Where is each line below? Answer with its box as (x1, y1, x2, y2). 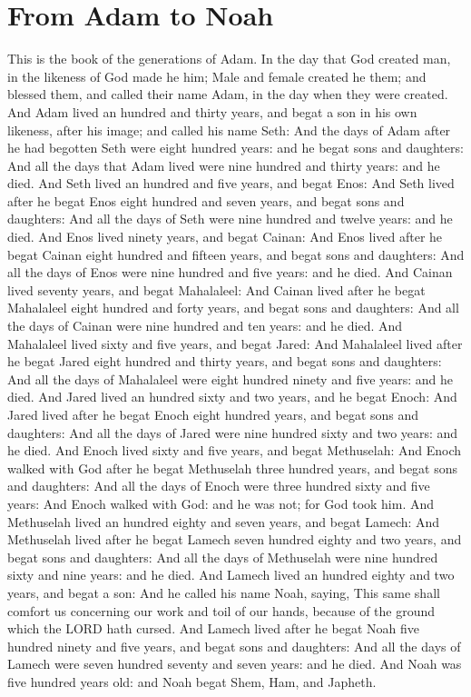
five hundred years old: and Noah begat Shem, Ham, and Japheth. (7, 672, 377, 691)
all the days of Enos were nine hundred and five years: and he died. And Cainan (7, 263, 453, 282)
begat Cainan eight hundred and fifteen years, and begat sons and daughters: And (7, 244, 465, 264)
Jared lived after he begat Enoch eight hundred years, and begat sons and (7, 405, 419, 423)
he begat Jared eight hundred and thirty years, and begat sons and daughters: (7, 352, 442, 371)
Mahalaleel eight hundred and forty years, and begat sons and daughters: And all (7, 298, 459, 317)
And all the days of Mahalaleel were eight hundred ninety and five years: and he (7, 369, 454, 388)
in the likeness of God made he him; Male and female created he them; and (7, 66, 427, 85)
